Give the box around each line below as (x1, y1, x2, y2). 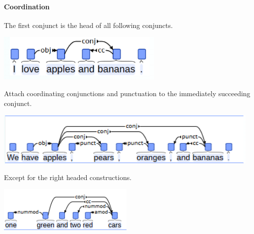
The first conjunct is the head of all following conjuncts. (4, 20, 173, 30)
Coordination (4, 1, 50, 11)
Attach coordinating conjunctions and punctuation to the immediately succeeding (4, 88, 251, 98)
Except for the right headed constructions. (4, 172, 132, 182)
